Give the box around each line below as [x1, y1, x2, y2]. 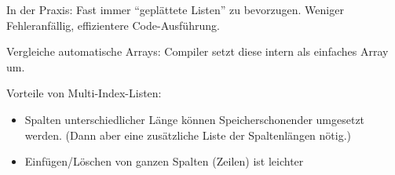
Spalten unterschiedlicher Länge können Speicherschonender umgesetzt [24, 111, 365, 127]
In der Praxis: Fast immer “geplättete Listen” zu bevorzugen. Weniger [6, 2, 344, 17]
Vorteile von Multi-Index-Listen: [6, 85, 162, 101]
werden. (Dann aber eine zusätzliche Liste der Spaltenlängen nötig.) [24, 126, 352, 143]
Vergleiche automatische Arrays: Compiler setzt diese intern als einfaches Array [6, 43, 389, 60]
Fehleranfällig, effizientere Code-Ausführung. [6, 16, 220, 33]
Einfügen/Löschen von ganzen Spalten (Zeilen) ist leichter [24, 153, 304, 170]
